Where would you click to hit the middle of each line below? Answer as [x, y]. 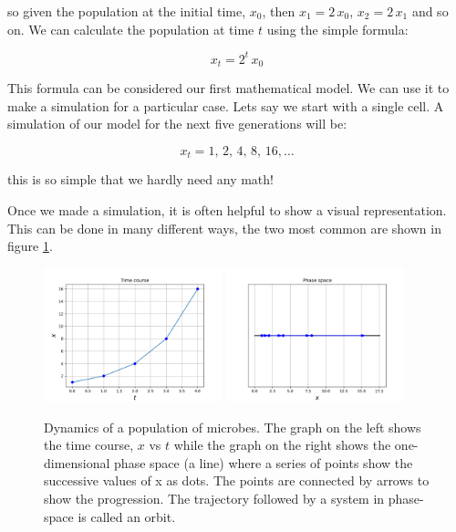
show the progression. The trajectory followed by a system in [214, 498]
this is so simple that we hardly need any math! [140, 179]
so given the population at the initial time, [127, 11]
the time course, [89, 445]
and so [430, 11]
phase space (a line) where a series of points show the [264, 462]
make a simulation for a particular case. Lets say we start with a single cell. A [226, 105]
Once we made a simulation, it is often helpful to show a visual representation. [227, 209]
